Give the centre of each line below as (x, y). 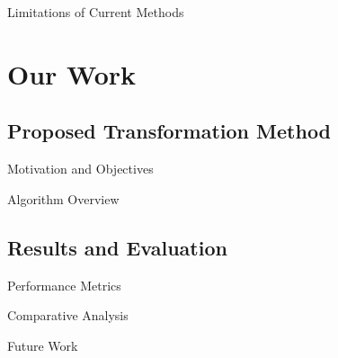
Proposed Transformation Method (169, 131)
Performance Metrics (64, 285)
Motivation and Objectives (80, 169)
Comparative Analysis (68, 315)
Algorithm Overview (63, 198)
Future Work (43, 345)
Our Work (72, 73)
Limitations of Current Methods (96, 12)
